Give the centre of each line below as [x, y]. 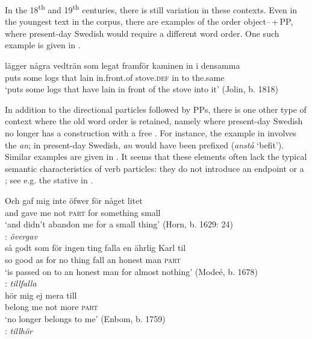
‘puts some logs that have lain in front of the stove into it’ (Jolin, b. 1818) [142, 89]
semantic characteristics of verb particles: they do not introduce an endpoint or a [154, 168]
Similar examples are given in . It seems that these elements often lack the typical [156, 157]
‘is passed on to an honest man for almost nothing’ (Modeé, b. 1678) [132, 271]
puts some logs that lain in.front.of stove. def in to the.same [115, 77]
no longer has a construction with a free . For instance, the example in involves [151, 133]
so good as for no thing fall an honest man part [93, 259]
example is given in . [43, 45]
